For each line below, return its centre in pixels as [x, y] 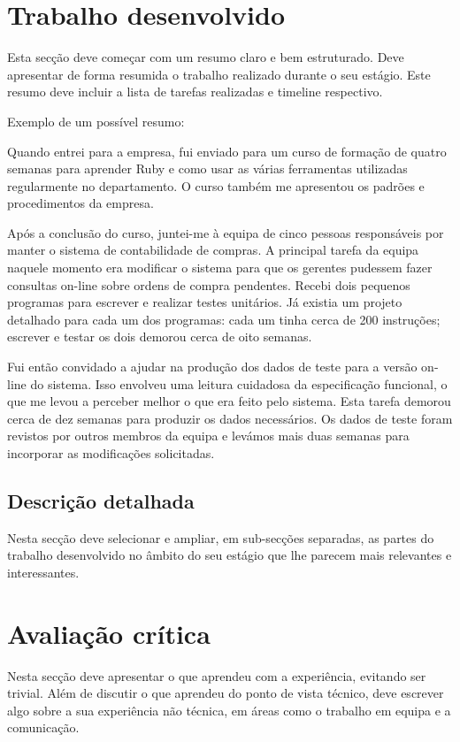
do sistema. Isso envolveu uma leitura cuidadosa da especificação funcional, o [239, 383]
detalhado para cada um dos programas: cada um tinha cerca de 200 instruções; [224, 319]
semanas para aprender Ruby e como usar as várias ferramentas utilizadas [207, 168]
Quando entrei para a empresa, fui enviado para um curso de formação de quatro [227, 151]
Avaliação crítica [109, 633]
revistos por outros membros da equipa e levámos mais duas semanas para [208, 436]
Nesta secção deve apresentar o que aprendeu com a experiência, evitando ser [217, 675]
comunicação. [43, 727]
